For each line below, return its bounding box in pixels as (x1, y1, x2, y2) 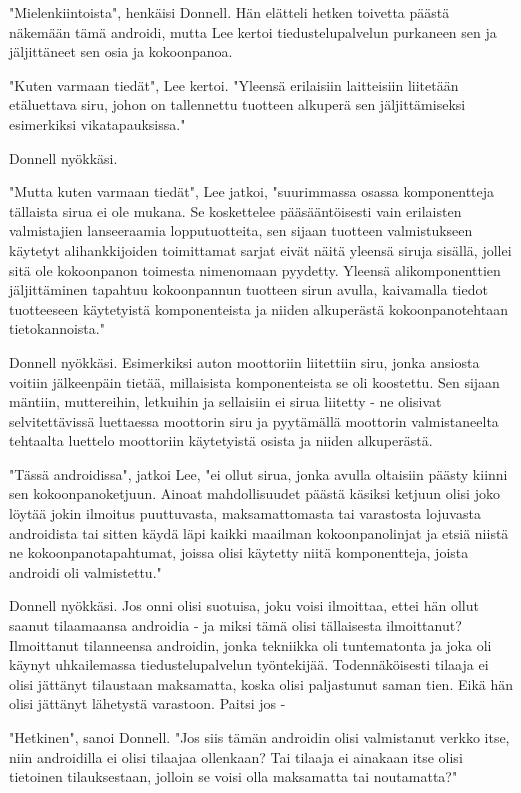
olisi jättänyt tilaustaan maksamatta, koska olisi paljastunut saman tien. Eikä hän (9, 673, 513, 694)
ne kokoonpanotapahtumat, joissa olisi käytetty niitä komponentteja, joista (9, 542, 469, 563)
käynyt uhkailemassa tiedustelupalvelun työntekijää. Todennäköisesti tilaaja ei (9, 654, 489, 675)
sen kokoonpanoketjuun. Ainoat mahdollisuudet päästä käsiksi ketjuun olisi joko (9, 483, 500, 504)
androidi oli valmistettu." (9, 561, 162, 582)
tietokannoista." (9, 318, 105, 339)
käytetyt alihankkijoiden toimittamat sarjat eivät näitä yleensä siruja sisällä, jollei (9, 239, 512, 260)
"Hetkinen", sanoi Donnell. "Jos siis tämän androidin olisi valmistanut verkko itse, (9, 727, 510, 747)
